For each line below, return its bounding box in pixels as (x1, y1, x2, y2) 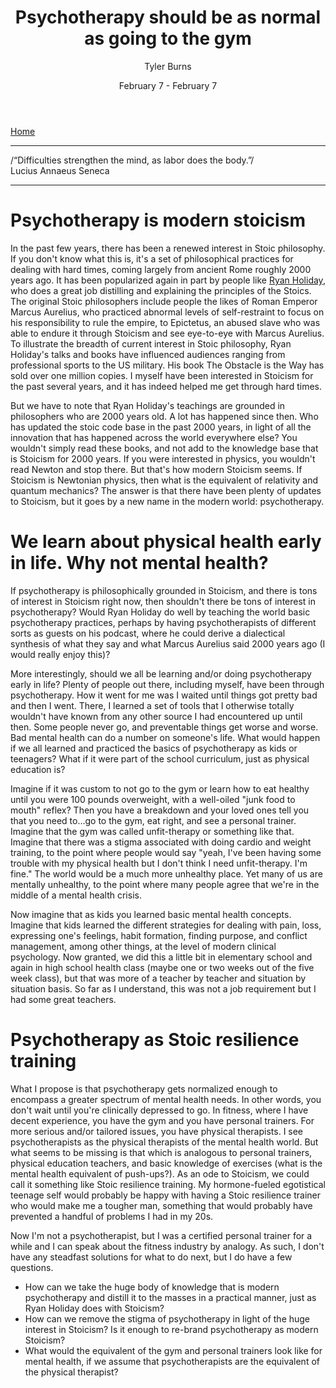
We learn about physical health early (10, 531, 322, 553)
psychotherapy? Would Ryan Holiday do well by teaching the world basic (10, 606, 311, 618)
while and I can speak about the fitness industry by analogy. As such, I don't (10, 1240, 325, 1252)
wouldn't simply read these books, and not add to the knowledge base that (10, 442, 319, 454)
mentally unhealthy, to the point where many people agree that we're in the (10, 878, 320, 890)
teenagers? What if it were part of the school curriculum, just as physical (10, 752, 310, 765)
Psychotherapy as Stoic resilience (10, 1029, 300, 1051)
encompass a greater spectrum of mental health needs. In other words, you (10, 1093, 322, 1105)
